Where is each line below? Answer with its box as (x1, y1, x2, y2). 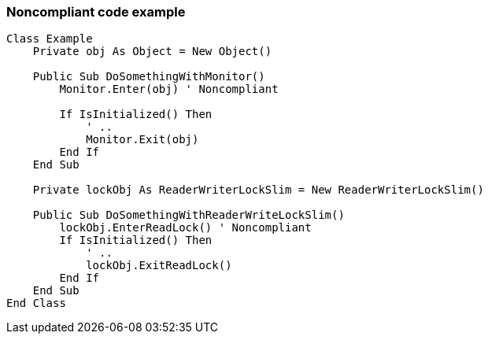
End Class (6, 297, 66, 310)
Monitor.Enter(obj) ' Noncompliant (59, 83, 279, 96)
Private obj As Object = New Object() (32, 45, 272, 58)
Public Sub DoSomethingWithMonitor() (32, 70, 265, 83)
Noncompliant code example (6, 4, 186, 20)
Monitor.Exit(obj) (86, 133, 199, 146)
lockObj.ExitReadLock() (86, 259, 232, 272)
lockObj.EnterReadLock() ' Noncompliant (59, 221, 312, 235)
